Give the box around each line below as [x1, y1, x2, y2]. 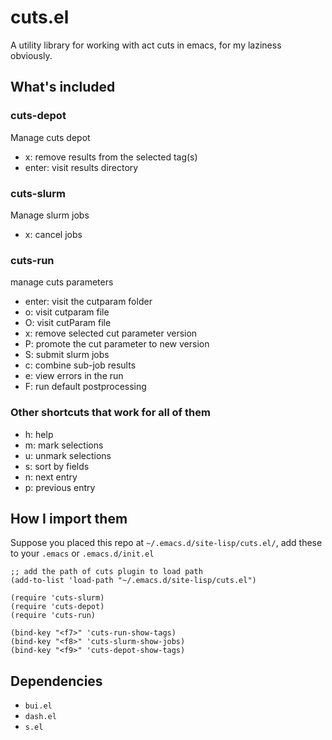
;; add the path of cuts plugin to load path [10, 567, 203, 577]
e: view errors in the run [24, 370, 124, 382]
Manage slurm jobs [10, 209, 90, 221]
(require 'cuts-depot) [10, 602, 105, 612]
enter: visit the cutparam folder [24, 296, 153, 308]
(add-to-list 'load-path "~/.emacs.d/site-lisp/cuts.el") [10, 576, 257, 586]
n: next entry [24, 471, 78, 483]
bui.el [24, 701, 53, 711]
